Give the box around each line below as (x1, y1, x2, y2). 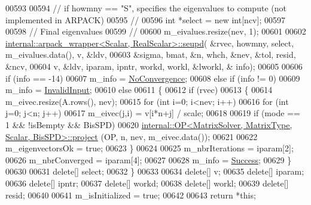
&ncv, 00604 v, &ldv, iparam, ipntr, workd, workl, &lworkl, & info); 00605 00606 (5, 60, 303, 72)
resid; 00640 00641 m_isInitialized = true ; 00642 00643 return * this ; (5, 188, 256, 201)
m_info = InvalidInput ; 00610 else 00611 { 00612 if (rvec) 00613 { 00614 (5, 83, 273, 96)
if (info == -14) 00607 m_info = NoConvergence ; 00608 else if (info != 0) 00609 (5, 72, 300, 84)
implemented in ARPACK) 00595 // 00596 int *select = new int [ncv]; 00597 (5, 13, 285, 26)
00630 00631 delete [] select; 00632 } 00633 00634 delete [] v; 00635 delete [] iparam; (5, 165, 304, 178)
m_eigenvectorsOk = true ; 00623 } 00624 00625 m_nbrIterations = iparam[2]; (5, 142, 294, 154)
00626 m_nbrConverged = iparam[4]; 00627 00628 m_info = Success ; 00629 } (5, 153, 292, 166)
